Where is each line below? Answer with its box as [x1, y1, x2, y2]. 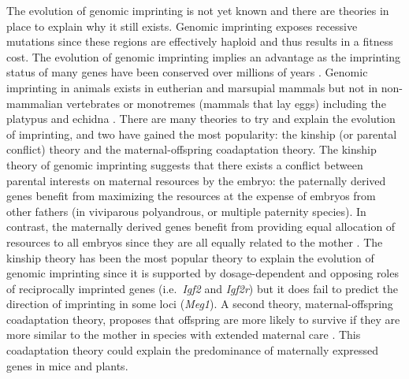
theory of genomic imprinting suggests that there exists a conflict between [6, 156, 363, 173]
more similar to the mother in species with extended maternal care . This [6, 326, 361, 343]
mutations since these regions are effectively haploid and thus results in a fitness [6, 33, 393, 50]
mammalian [6, 95, 63, 111]
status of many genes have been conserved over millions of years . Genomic [6, 64, 368, 80]
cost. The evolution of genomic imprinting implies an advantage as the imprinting [6, 48, 401, 65]
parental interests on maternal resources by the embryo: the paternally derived [6, 172, 386, 188]
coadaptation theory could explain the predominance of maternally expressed [6, 342, 379, 359]
